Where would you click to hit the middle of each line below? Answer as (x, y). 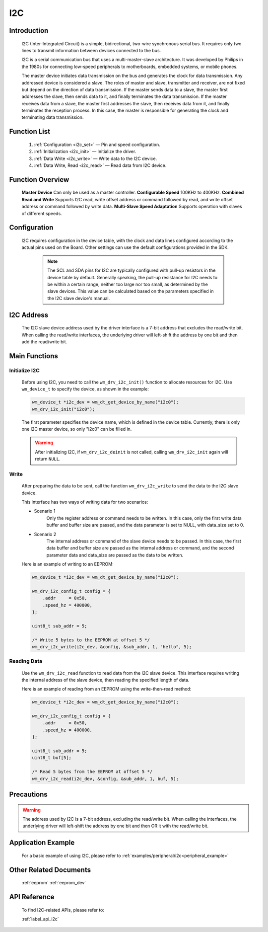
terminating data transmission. (53, 117)
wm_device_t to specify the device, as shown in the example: (85, 389)
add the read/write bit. (44, 342)
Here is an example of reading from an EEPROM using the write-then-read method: (106, 689)
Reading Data (26, 661)
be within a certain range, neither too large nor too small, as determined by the (128, 284)
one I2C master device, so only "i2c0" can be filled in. (77, 429)
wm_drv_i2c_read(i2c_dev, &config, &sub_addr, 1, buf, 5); (105, 778)
